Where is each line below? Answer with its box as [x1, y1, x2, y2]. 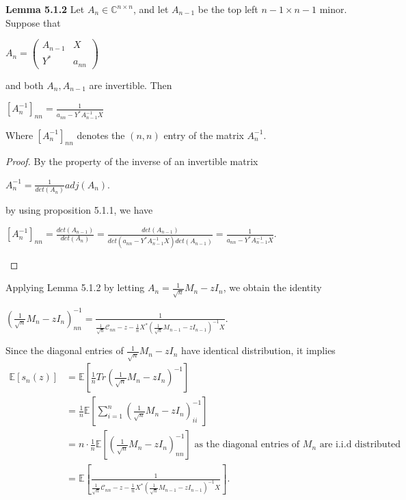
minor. [319, 2, 347, 16]
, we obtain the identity [223, 280, 322, 295]
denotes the [77, 127, 125, 142]
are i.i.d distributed [319, 440, 401, 450]
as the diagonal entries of [194, 440, 300, 450]
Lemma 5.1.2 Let [5, 2, 85, 16]
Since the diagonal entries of [5, 343, 124, 358]
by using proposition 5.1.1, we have [5, 203, 153, 217]
